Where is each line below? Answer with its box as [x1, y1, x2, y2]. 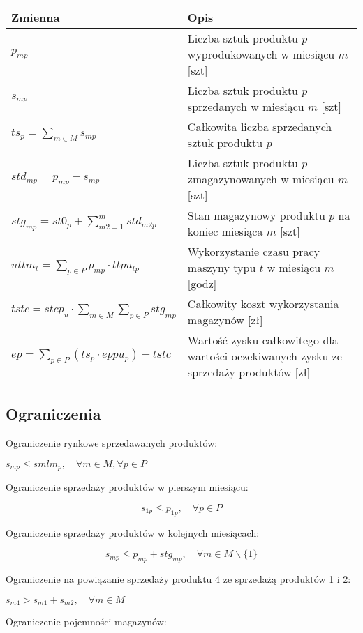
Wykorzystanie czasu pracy [187, 243, 320, 259]
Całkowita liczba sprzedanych [187, 119, 332, 135]
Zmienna [11, 9, 60, 25]
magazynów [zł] [187, 312, 263, 328]
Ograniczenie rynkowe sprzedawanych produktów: [6, 436, 218, 450]
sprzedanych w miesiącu [187, 98, 304, 114]
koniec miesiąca [187, 223, 263, 239]
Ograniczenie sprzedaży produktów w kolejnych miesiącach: [6, 525, 260, 540]
